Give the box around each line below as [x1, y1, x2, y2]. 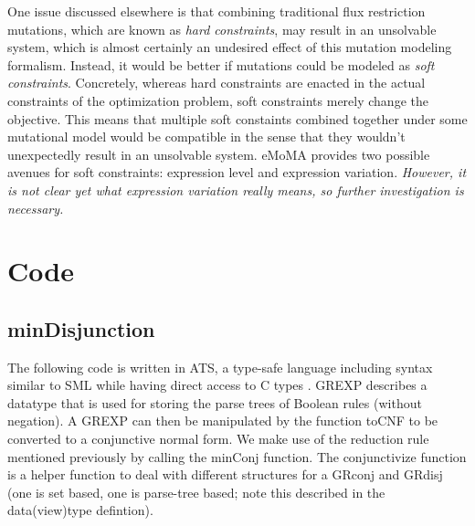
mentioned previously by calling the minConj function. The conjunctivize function [7, 447, 467, 466]
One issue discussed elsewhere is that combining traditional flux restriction [7, 2, 426, 20]
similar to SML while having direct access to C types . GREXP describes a [7, 375, 427, 394]
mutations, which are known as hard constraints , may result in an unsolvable [7, 19, 437, 38]
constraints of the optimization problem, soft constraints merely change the [7, 90, 428, 110]
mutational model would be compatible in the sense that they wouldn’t [7, 127, 406, 146]
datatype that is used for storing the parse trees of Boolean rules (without [7, 393, 422, 412]
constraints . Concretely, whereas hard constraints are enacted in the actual [7, 73, 426, 92]
